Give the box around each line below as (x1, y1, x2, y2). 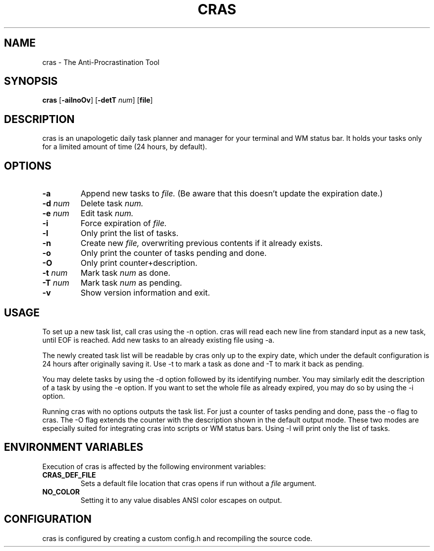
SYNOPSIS (4, 75, 58, 88)
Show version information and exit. (80, 288, 210, 298)
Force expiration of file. (80, 218, 167, 229)
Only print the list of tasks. (80, 228, 178, 239)
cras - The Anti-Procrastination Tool (42, 58, 160, 66)
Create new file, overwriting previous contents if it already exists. (80, 238, 323, 248)
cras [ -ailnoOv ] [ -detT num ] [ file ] (42, 96, 153, 105)
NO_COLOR (42, 487, 80, 496)
